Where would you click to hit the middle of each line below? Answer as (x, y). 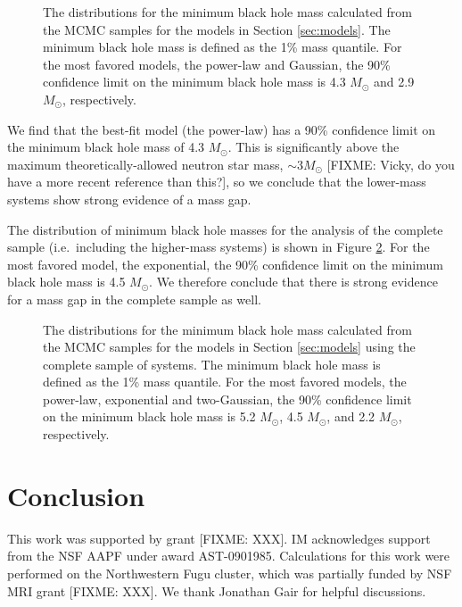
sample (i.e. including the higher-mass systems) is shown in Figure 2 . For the (219, 247)
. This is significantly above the (313, 147)
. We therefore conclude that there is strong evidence (293, 282)
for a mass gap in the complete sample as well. (134, 299)
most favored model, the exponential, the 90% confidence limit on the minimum (225, 264)
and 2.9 (394, 82)
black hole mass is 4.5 (66, 282)
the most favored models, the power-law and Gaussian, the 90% (217, 64)
